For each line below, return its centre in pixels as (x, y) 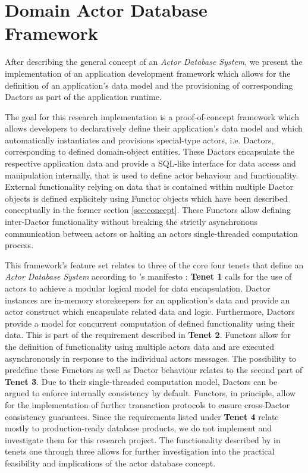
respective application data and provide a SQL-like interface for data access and (150, 163)
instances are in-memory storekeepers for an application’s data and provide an (147, 300)
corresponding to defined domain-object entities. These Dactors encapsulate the (150, 151)
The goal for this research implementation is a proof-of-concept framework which (152, 116)
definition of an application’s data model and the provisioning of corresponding (149, 85)
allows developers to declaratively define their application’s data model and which (154, 128)
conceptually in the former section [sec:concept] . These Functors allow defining (148, 210)
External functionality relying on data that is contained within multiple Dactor (149, 187)
